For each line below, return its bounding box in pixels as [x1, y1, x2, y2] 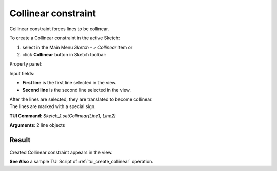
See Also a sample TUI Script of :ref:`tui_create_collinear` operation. [9, 159, 154, 165]
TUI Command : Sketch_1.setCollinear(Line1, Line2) [9, 113, 116, 119]
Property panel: [9, 61, 43, 67]
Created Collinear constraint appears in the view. [9, 149, 113, 155]
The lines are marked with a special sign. [9, 103, 96, 110]
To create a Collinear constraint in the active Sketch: [9, 35, 120, 41]
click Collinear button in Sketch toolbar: [22, 51, 107, 57]
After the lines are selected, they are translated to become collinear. [9, 96, 153, 102]
